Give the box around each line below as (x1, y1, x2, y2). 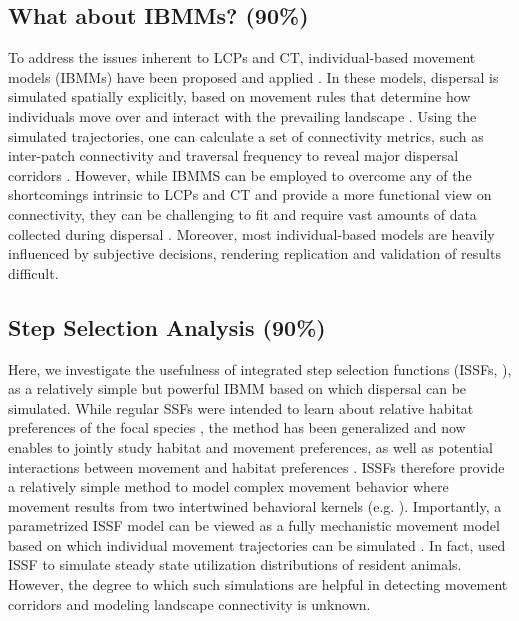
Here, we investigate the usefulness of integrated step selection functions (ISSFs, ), (8, 358, 512, 379)
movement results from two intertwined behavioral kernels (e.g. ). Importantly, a (8, 495, 502, 516)
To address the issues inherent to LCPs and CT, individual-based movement (8, 47, 476, 68)
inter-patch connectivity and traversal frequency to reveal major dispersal (8, 145, 459, 166)
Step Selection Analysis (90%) (8, 311, 326, 342)
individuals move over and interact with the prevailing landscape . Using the (8, 105, 477, 126)
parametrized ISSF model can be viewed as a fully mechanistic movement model (8, 515, 500, 536)
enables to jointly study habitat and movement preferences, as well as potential (8, 436, 494, 457)
